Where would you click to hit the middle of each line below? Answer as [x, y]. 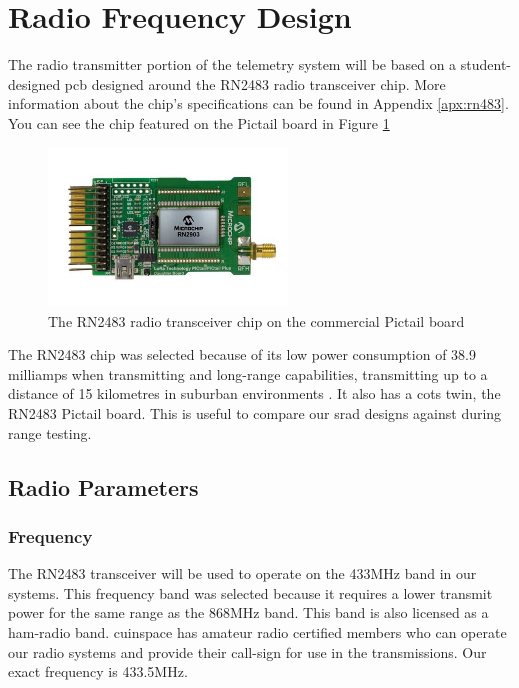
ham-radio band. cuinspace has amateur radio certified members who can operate [257, 631]
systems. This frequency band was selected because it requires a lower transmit [250, 592]
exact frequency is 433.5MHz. [98, 671]
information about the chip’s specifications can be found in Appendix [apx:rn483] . [258, 103]
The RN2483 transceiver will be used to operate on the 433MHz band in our [242, 573]
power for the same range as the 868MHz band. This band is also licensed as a [248, 612]
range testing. [50, 432]
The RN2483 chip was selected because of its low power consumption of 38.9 [242, 354]
